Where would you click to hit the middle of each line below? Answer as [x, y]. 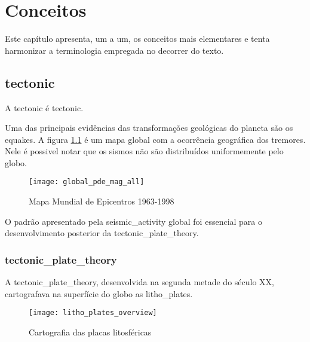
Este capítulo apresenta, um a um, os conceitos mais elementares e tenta [137, 39]
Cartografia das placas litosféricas [90, 332]
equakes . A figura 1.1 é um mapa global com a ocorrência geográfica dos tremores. [155, 139]
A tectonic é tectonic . [44, 107]
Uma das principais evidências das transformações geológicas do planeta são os [149, 128]
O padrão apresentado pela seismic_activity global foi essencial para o [134, 221]
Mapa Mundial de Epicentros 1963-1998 [102, 201]
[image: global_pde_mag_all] [87, 182]
